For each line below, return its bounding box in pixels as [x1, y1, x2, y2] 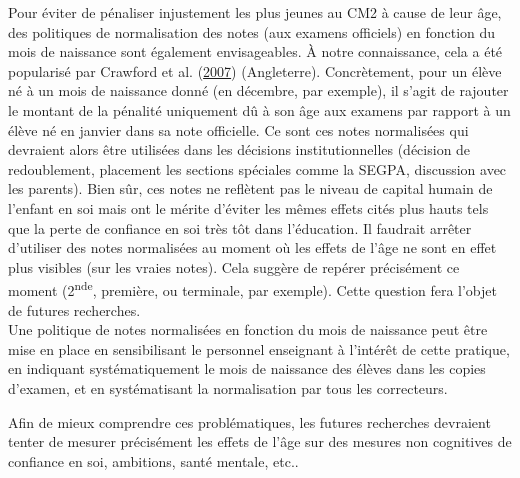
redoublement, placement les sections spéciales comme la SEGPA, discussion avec [8, 158, 507, 179]
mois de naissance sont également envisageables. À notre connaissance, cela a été [8, 41, 503, 62]
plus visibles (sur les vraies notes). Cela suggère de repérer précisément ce [8, 256, 460, 277]
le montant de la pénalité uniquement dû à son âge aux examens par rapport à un [8, 99, 511, 120]
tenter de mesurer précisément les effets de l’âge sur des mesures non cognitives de [8, 431, 512, 452]
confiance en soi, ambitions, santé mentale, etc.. [8, 450, 299, 471]
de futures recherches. [8, 299, 141, 320]
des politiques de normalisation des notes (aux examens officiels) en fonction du [8, 21, 496, 42]
